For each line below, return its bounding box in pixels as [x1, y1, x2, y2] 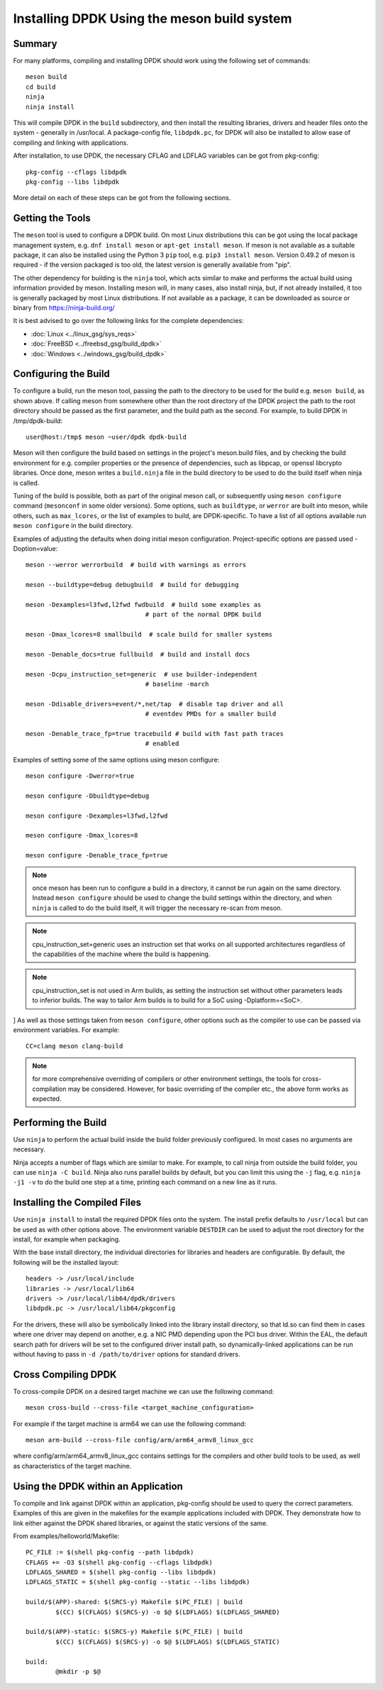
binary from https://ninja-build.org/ [13, 304, 115, 312]
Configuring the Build [13, 368, 110, 380]
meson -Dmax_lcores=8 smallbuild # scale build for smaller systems [26, 630, 273, 639]
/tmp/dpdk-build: [13, 416, 63, 425]
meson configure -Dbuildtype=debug [26, 791, 150, 800]
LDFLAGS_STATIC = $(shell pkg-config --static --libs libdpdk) [26, 1578, 250, 1586]
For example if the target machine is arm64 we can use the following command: [13, 1420, 247, 1428]
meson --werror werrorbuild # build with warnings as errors [26, 561, 247, 569]
